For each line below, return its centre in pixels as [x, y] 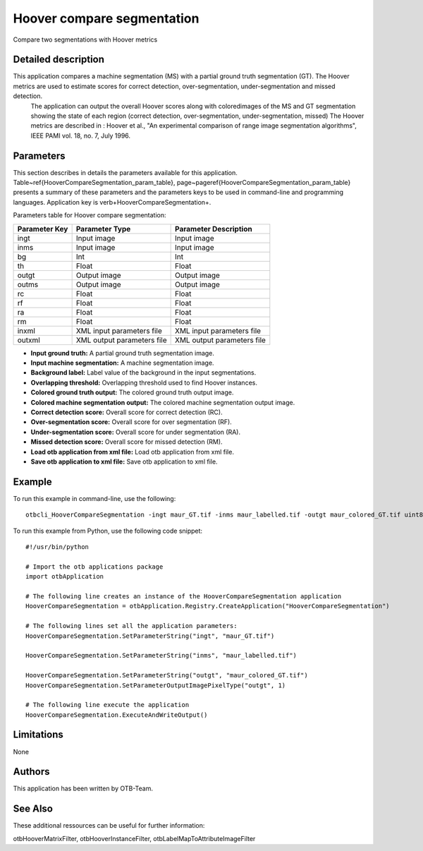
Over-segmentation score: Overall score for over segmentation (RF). [131, 422]
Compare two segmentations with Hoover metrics [85, 40]
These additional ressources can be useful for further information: [109, 826]
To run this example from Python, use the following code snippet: [108, 531]
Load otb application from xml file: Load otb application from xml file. [132, 452]
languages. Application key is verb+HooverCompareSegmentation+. [112, 202]
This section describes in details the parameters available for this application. [125, 172]
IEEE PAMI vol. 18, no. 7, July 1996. [80, 135]
